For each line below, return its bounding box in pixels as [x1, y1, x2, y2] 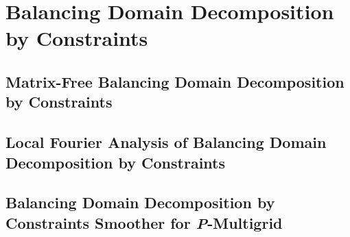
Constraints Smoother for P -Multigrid [5, 212, 283, 233]
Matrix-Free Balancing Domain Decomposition [5, 71, 345, 92]
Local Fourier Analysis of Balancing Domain [5, 132, 327, 153]
